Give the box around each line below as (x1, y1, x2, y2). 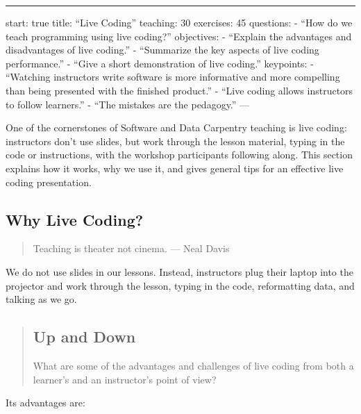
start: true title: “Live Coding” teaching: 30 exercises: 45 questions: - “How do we (6, 15, 353, 29)
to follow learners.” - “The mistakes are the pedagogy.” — (6, 97, 250, 111)
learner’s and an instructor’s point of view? (33, 372, 217, 386)
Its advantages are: (6, 395, 85, 410)
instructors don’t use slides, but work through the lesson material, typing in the (6, 133, 345, 148)
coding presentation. (6, 174, 92, 189)
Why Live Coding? (6, 208, 144, 230)
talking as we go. (6, 292, 77, 306)
